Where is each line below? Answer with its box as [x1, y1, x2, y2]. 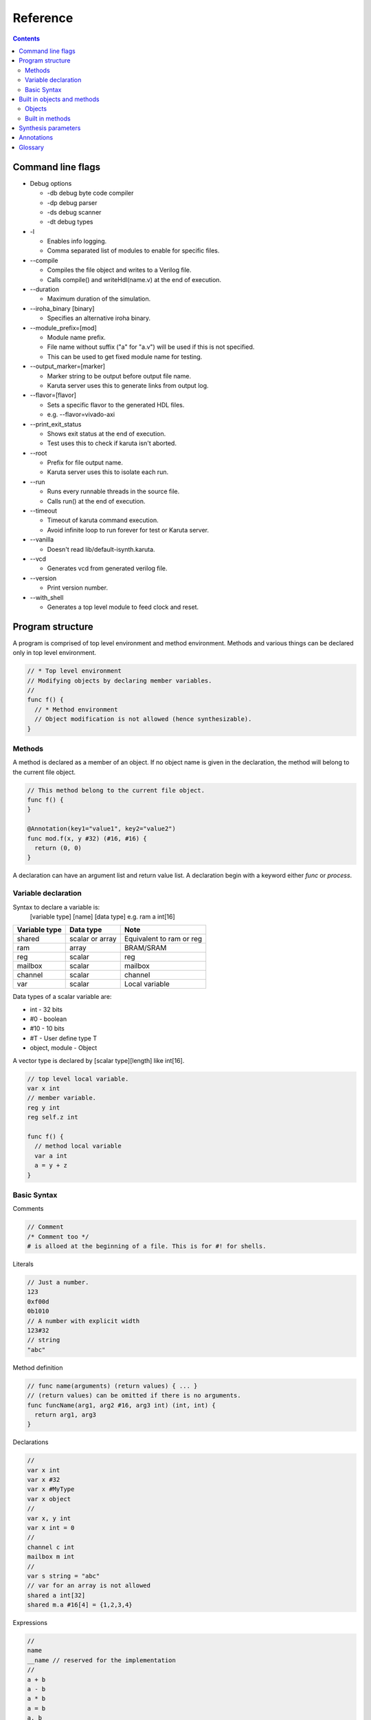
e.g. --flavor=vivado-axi [47, 410, 115, 419]
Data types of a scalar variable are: [12, 993, 112, 1001]
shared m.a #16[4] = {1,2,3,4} [27, 1601, 133, 1609]
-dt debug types [47, 217, 93, 226]
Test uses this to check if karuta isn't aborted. [47, 439, 177, 447]
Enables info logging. [47, 237, 107, 246]
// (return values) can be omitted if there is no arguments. [27, 1392, 241, 1399]
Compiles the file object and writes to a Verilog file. [47, 266, 192, 275]
